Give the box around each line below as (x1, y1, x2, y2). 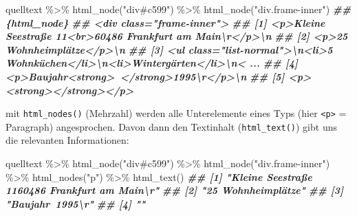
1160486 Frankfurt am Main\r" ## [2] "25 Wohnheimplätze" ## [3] (6, 183, 344, 197)
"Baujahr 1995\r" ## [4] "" (6, 196, 146, 210)
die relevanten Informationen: (6, 133, 129, 147)
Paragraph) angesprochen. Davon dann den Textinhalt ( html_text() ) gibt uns (6, 119, 337, 133)
